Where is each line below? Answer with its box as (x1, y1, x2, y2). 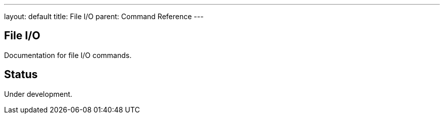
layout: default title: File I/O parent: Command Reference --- (4, 12, 204, 21)
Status (4, 68, 38, 81)
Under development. (4, 89, 72, 98)
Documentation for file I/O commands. (4, 50, 132, 60)
